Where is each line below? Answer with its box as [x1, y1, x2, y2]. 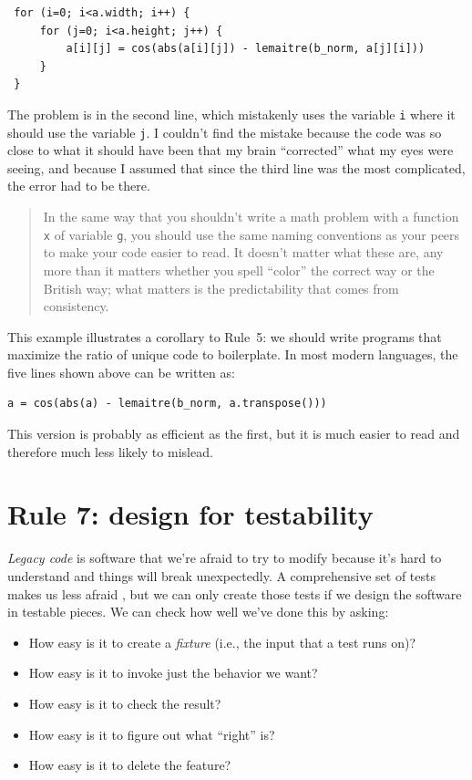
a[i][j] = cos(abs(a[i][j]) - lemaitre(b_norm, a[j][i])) [66, 42, 426, 56]
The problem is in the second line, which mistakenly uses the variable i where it [7, 104, 456, 123]
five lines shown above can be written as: [7, 362, 235, 381]
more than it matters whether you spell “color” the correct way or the [43, 260, 435, 279]
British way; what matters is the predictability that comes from [43, 278, 399, 297]
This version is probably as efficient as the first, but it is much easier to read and [7, 424, 460, 443]
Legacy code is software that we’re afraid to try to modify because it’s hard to [7, 548, 442, 567]
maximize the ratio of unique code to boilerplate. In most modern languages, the [7, 345, 458, 364]
